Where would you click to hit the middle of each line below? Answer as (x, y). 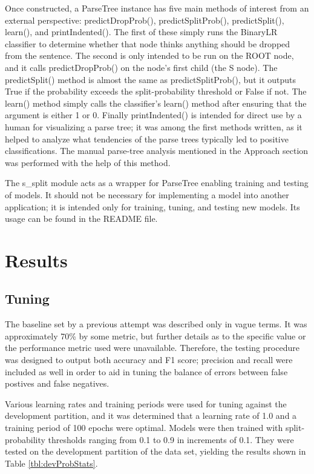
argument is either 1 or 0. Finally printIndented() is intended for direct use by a (153, 115)
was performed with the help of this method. (88, 162)
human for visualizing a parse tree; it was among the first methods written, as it (154, 126)
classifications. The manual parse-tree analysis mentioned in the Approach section (157, 151)
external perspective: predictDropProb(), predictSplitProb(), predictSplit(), (145, 20)
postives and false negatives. (57, 383)
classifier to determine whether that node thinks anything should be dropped (148, 43)
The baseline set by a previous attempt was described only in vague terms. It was (156, 324)
